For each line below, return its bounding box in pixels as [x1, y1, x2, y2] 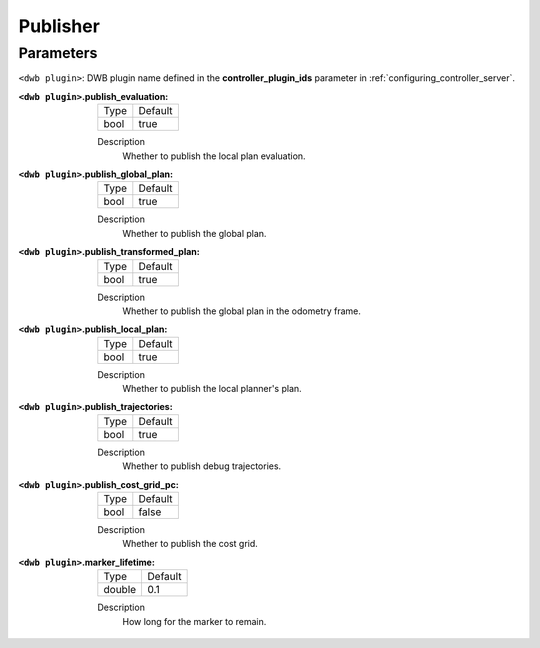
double [103, 583, 137, 597]
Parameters [18, 44, 98, 62]
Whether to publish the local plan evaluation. [122, 150, 306, 162]
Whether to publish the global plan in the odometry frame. [122, 305, 362, 317]
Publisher [18, 15, 100, 37]
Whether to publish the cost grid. [122, 538, 259, 550]
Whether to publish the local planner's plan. [122, 383, 302, 395]
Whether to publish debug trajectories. [122, 460, 282, 472]
